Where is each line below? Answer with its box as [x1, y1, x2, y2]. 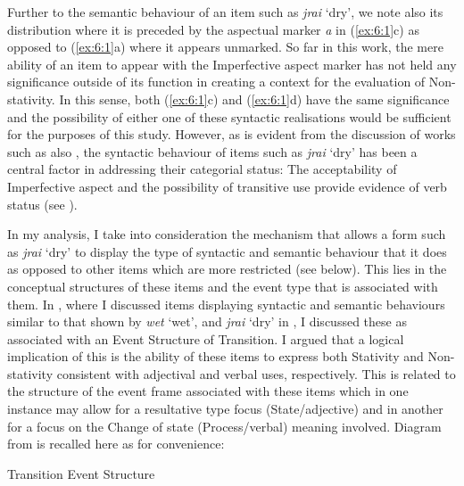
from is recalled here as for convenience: [7, 434, 225, 453]
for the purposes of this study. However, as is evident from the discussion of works [7, 125, 456, 144]
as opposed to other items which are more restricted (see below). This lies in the [7, 259, 447, 278]
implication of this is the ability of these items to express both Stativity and [7, 347, 424, 366]
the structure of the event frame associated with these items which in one [7, 382, 409, 400]
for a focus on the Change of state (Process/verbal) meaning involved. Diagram [7, 416, 442, 435]
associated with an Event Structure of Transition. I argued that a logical [7, 329, 404, 348]
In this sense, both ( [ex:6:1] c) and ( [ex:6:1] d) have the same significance [59, 89, 450, 108]
